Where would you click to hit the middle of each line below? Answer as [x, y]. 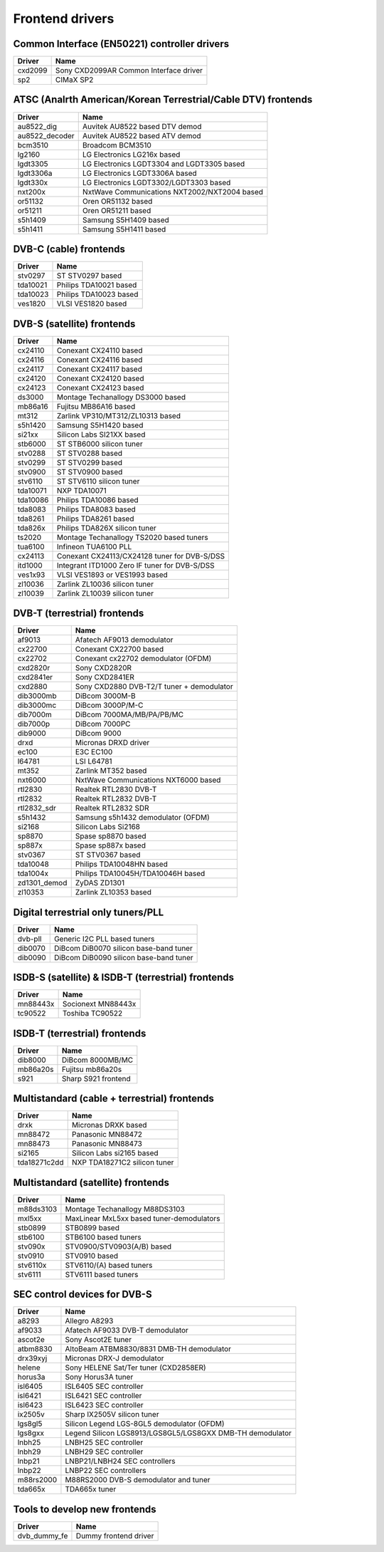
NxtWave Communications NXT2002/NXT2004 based [172, 192]
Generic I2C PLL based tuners [104, 939]
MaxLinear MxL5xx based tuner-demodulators [143, 1218]
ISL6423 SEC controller [104, 1405]
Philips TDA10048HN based [122, 864]
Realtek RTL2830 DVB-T [116, 789]
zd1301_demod [42, 883]
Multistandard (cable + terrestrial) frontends [114, 1099]
